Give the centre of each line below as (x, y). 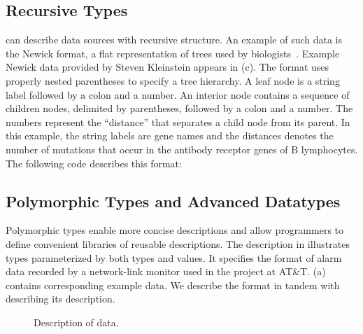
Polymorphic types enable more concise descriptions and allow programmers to (175, 230)
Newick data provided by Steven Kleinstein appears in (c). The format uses (168, 67)
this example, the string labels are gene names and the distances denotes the (170, 135)
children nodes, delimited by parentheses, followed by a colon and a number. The (179, 108)
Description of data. (76, 322)
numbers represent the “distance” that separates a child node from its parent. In (178, 121)
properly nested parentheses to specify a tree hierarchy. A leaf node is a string (173, 80)
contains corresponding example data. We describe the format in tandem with (173, 285)
